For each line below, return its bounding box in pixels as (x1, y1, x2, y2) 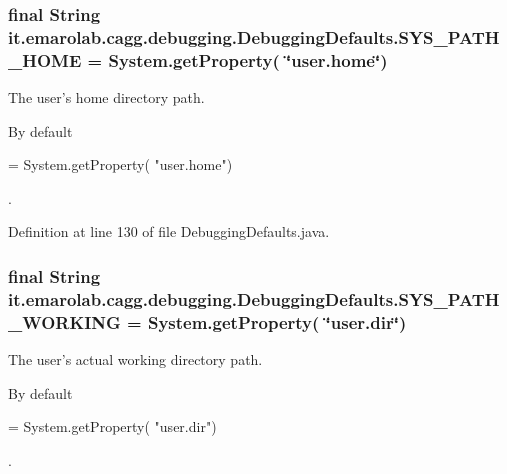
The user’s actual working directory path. (8, 349, 263, 370)
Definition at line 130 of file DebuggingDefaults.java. (8, 221, 330, 242)
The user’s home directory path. (8, 87, 205, 108)
